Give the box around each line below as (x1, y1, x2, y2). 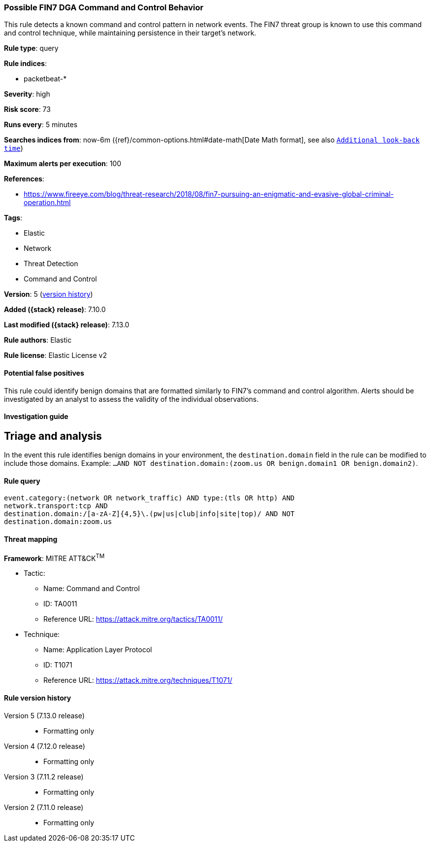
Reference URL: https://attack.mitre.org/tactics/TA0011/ (43, 615, 223, 624)
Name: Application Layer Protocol (43, 645, 152, 654)
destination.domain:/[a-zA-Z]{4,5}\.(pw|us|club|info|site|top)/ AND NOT (4, 510, 295, 518)
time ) (4, 144, 23, 153)
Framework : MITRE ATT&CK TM (4, 552, 105, 563)
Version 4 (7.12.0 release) (4, 741, 85, 750)
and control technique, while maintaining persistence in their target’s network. (4, 29, 257, 37)
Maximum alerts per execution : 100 (4, 159, 122, 168)
